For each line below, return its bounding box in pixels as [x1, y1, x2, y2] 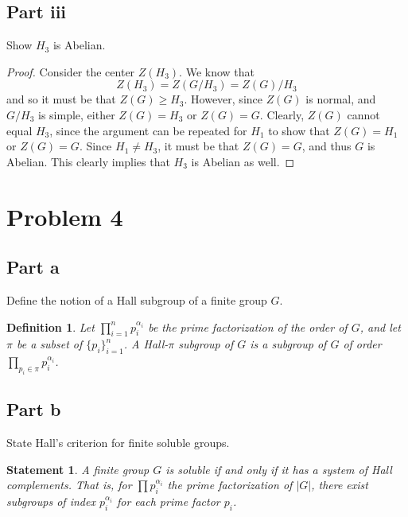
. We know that [179, 63, 255, 80]
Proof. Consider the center [6, 63, 135, 80]
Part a [6, 255, 60, 279]
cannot [347, 106, 380, 122]
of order [343, 336, 382, 352]
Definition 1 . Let [6, 318, 95, 335]
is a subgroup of [250, 336, 327, 352]
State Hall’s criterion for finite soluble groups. [6, 434, 230, 451]
